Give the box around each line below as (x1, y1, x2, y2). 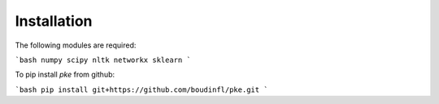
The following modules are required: (15, 40, 137, 50)
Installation (15, 12, 93, 30)
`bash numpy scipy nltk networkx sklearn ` (15, 55, 191, 64)
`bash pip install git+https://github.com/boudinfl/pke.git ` (15, 85, 268, 94)
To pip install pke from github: (15, 69, 115, 80)
